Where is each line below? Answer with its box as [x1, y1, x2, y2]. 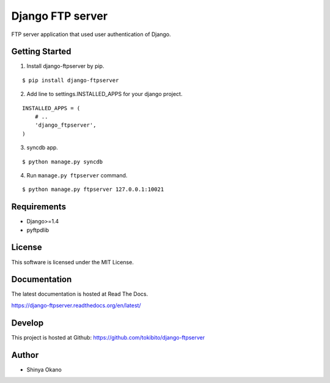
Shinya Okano [26, 366, 62, 373]
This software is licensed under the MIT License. [11, 258, 134, 266]
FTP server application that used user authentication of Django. [11, 31, 171, 38]
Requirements [11, 202, 67, 212]
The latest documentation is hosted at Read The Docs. [11, 291, 148, 298]
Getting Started [11, 46, 71, 57]
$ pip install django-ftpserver [22, 76, 119, 84]
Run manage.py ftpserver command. [26, 171, 128, 179]
